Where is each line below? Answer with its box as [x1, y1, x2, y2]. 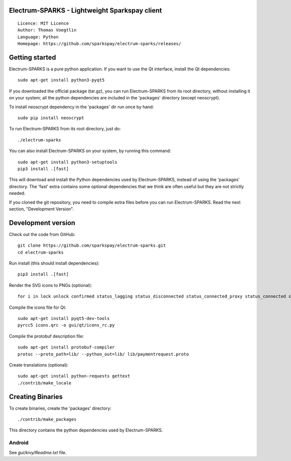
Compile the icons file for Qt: [9, 304, 66, 310]
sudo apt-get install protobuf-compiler [17, 345, 115, 350]
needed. [9, 191, 26, 196]
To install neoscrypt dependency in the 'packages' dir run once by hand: [9, 104, 154, 110]
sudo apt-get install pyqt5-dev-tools [17, 316, 110, 321]
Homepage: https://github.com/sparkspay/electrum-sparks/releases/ [17, 41, 181, 47]
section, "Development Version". [9, 206, 74, 212]
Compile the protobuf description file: [9, 333, 84, 339]
